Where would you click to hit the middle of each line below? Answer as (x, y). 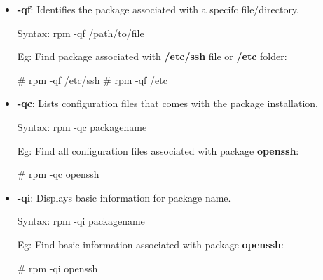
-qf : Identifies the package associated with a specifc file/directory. (158, 9)
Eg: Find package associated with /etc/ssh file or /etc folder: (152, 56)
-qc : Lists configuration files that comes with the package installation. (167, 103)
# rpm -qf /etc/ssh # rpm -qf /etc (92, 79)
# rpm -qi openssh (57, 268)
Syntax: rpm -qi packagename (81, 221)
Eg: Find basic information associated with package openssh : (150, 244)
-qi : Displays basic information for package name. (124, 197)
